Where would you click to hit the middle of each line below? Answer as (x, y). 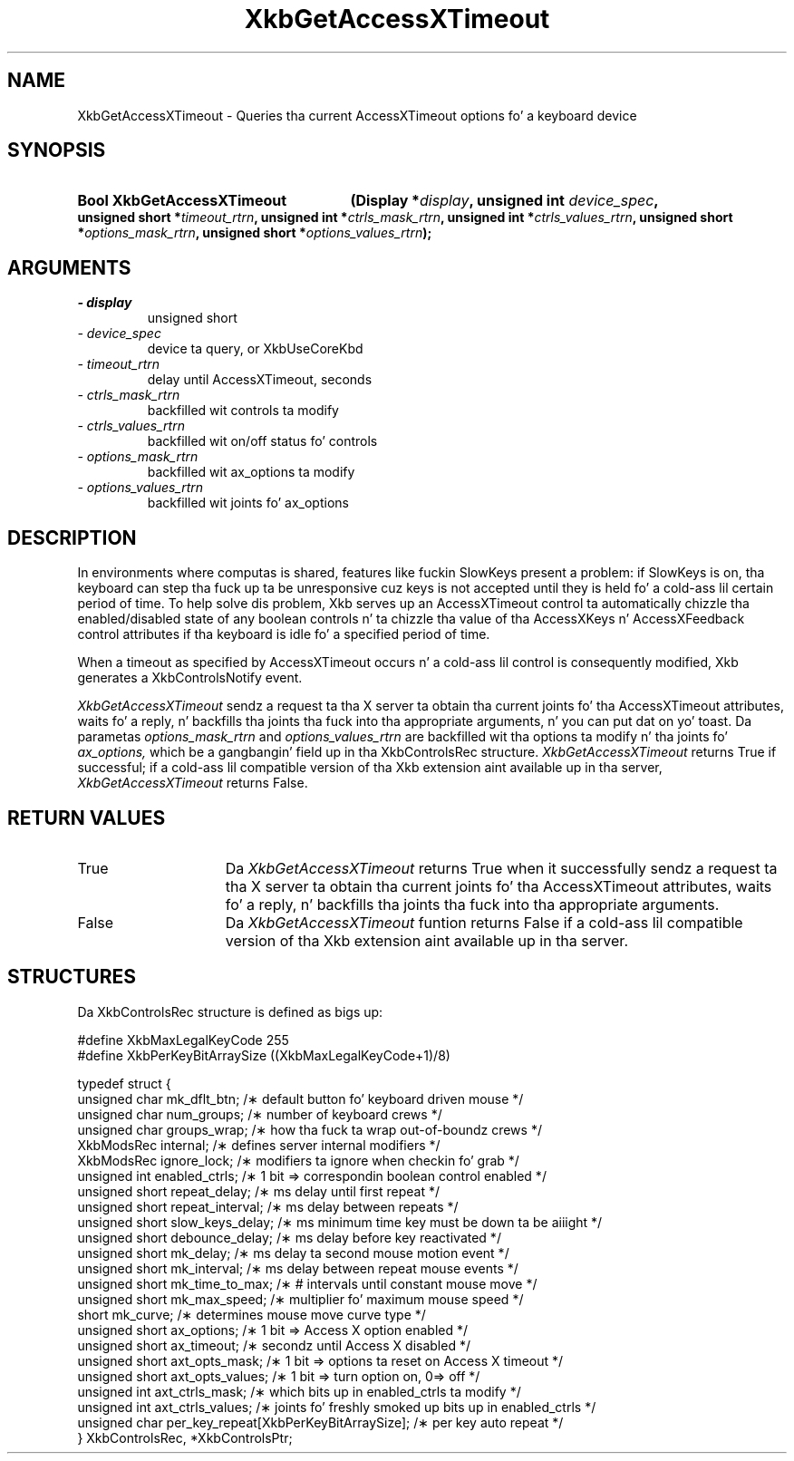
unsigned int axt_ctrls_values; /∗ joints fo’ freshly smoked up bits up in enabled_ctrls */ (337, 1407)
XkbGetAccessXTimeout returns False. (193, 783)
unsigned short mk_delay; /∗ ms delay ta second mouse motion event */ (293, 1253)
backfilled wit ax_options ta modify (251, 472)
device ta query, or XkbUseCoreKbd (255, 349)
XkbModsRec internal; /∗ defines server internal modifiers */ (259, 1145)
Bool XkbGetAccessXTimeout (182, 201)
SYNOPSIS (57, 150)
